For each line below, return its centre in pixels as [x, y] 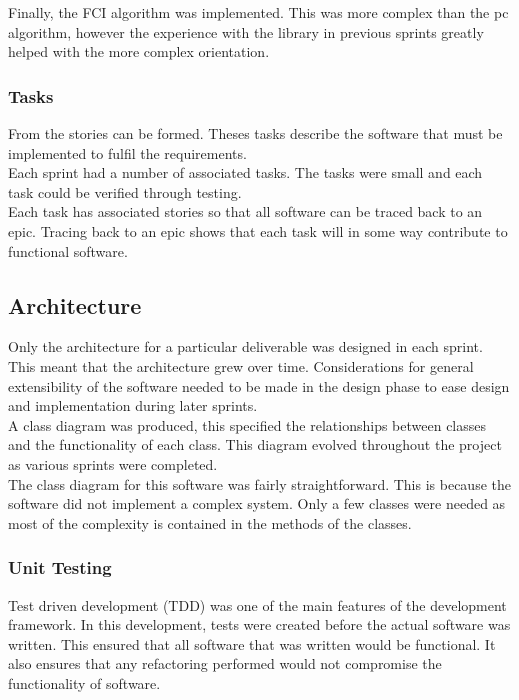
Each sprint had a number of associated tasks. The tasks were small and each [245, 172]
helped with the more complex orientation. [139, 51]
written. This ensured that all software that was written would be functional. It [252, 643]
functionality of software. [84, 682]
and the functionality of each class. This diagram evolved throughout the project [255, 444]
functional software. [68, 250]
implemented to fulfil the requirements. [127, 152]
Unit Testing [60, 567]
